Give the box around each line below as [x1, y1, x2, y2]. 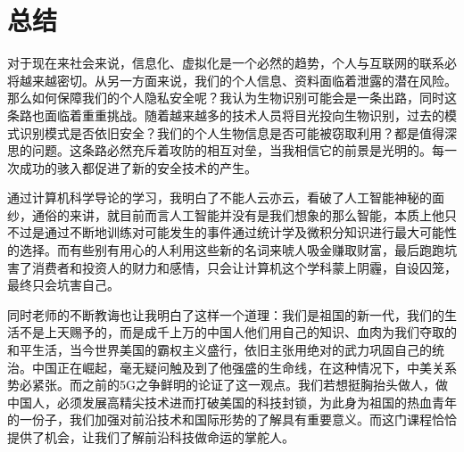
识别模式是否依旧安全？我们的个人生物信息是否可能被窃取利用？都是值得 [19, 123, 444, 142]
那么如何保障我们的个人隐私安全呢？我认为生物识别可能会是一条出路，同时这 [7, 88, 457, 107]
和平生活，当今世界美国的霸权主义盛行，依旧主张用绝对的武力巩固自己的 [7, 341, 432, 359]
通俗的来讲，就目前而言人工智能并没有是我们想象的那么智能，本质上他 [31, 205, 444, 224]
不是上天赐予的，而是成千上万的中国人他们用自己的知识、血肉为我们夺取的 [19, 323, 457, 341]
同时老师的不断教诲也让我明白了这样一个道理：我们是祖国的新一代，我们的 [7, 305, 444, 324]
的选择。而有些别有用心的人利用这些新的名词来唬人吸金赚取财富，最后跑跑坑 [7, 241, 457, 259]
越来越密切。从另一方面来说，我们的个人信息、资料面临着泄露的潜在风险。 [19, 70, 457, 89]
